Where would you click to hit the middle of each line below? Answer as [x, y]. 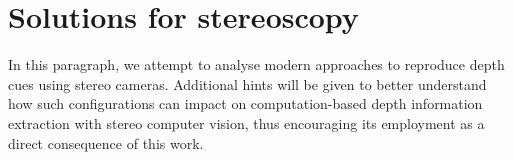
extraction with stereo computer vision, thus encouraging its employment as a [246, 122]
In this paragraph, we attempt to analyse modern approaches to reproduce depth [256, 64]
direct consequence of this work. [106, 142]
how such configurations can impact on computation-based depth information [245, 103]
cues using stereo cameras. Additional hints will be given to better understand [247, 83]
